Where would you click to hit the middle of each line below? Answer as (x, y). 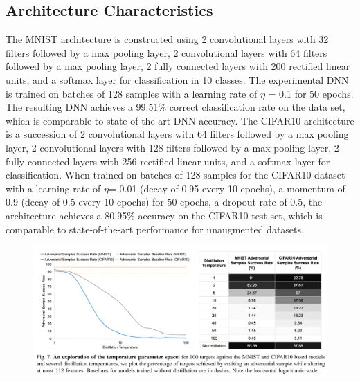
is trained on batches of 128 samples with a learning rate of (132, 93)
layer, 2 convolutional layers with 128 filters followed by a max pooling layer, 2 (172, 147)
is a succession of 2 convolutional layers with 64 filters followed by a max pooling (177, 134)
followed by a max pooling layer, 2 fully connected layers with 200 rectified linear (178, 66)
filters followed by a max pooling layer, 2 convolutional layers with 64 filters (166, 52)
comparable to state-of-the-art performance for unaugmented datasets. (155, 229)
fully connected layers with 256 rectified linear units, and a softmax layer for (168, 161)
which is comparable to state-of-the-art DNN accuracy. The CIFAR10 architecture (180, 120)
